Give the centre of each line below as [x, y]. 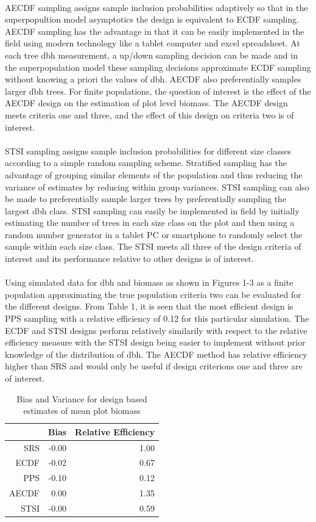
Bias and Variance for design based [82, 398]
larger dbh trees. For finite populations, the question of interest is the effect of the [158, 91]
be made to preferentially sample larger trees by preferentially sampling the [146, 199]
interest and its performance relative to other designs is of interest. [129, 259]
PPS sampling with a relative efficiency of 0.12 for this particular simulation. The [157, 318]
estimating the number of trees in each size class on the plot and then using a [150, 223]
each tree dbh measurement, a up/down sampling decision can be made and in [151, 55]
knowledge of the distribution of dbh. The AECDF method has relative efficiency [156, 354]
